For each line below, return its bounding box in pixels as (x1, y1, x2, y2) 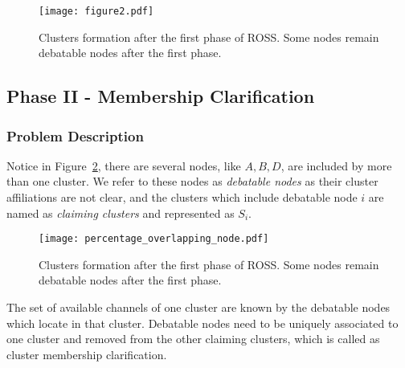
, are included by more (280, 157, 392, 174)
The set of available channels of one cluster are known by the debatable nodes (6, 299, 391, 316)
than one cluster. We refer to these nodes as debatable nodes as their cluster (6, 173, 378, 190)
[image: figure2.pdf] (39, 6, 154, 17)
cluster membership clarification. (6, 346, 167, 362)
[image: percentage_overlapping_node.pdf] (39, 233, 269, 245)
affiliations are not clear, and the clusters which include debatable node (6, 189, 358, 206)
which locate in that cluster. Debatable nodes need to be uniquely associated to (6, 314, 399, 331)
